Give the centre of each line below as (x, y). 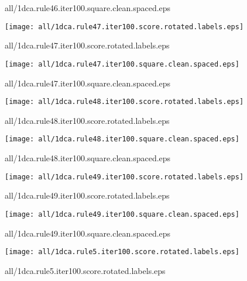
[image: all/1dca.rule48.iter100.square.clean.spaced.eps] (122, 139)
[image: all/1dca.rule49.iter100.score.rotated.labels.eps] (124, 177)
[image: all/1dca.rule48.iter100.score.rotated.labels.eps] (124, 102)
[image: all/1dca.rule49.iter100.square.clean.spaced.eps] (122, 214)
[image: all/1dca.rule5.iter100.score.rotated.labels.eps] (122, 252)
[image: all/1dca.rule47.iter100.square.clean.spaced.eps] (122, 64)
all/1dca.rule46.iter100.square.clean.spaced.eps (88, 8)
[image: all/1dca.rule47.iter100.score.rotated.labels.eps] (124, 27)
